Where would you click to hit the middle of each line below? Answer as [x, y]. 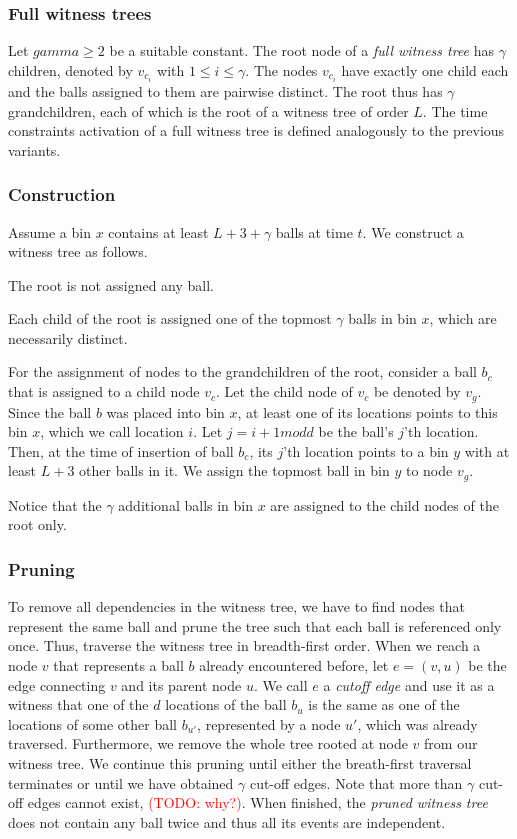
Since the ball [50, 411]
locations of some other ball [92, 723]
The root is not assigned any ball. [111, 284]
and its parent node [181, 684]
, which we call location [112, 431]
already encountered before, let [294, 664]
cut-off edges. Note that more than [356, 782]
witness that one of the [78, 704]
